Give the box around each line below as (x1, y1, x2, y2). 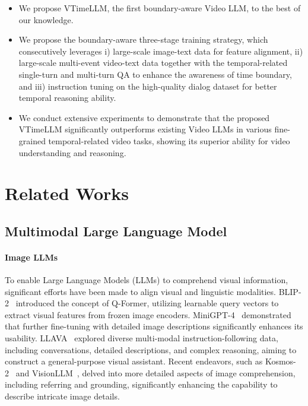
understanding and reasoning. (18, 146, 126, 158)
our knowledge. (18, 13, 74, 26)
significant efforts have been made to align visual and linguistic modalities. (5, 285, 276, 297)
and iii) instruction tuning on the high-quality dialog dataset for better (18, 80, 277, 92)
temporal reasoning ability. (18, 91, 116, 104)
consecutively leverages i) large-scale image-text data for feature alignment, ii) (18, 45, 303, 57)
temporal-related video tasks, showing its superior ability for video (48, 134, 290, 147)
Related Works (5, 181, 129, 205)
